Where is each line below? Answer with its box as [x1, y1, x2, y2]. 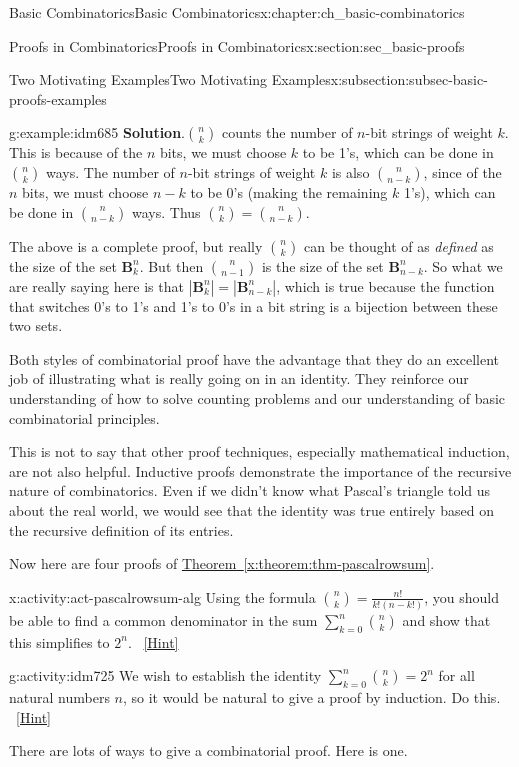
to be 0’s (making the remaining [190, 181, 388, 202]
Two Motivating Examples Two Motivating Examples [9, 69, 331, 90]
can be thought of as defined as [304, 235, 494, 256]
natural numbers [9, 687, 110, 708]
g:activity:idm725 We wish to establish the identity [9, 665, 322, 686]
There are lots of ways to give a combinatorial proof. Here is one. [9, 740, 408, 761]
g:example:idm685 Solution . [9, 122, 186, 143]
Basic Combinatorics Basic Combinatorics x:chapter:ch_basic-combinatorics [9, 2, 465, 22]
